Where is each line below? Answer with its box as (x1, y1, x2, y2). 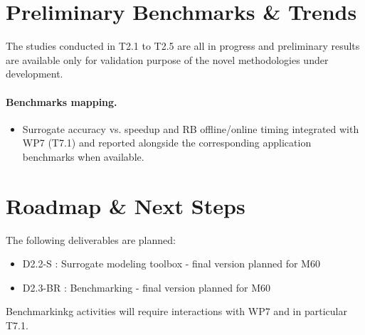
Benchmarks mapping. (6, 94, 117, 109)
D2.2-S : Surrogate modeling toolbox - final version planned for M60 (22, 256, 320, 271)
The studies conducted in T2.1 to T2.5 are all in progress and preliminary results (6, 38, 360, 53)
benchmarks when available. (22, 149, 144, 164)
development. (6, 66, 63, 81)
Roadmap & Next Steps (6, 191, 245, 220)
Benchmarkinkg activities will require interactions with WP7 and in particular (6, 304, 347, 319)
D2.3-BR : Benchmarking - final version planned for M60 (22, 280, 271, 294)
